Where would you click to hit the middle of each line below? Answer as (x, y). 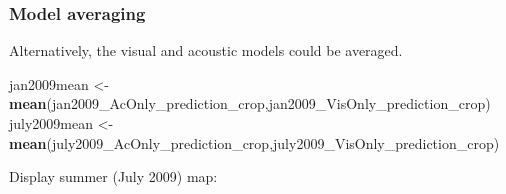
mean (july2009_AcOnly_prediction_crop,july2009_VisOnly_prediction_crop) (254, 142)
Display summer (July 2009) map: (113, 176)
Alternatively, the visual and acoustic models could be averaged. (206, 50)
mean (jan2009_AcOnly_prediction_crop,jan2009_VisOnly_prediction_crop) (250, 103)
